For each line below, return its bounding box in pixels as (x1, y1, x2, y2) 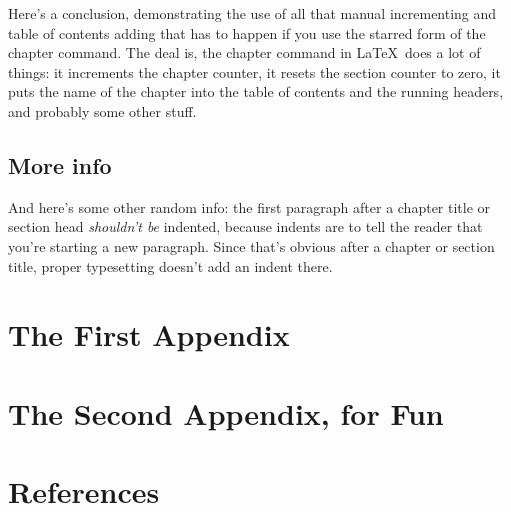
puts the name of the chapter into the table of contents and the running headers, (8, 81, 504, 102)
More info (8, 149, 112, 180)
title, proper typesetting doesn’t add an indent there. (8, 255, 333, 276)
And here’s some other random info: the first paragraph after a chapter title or (8, 196, 491, 217)
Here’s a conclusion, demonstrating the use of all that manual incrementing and (8, 3, 497, 23)
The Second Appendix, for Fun (8, 392, 444, 433)
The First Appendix (8, 314, 290, 355)
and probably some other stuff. (8, 100, 197, 121)
